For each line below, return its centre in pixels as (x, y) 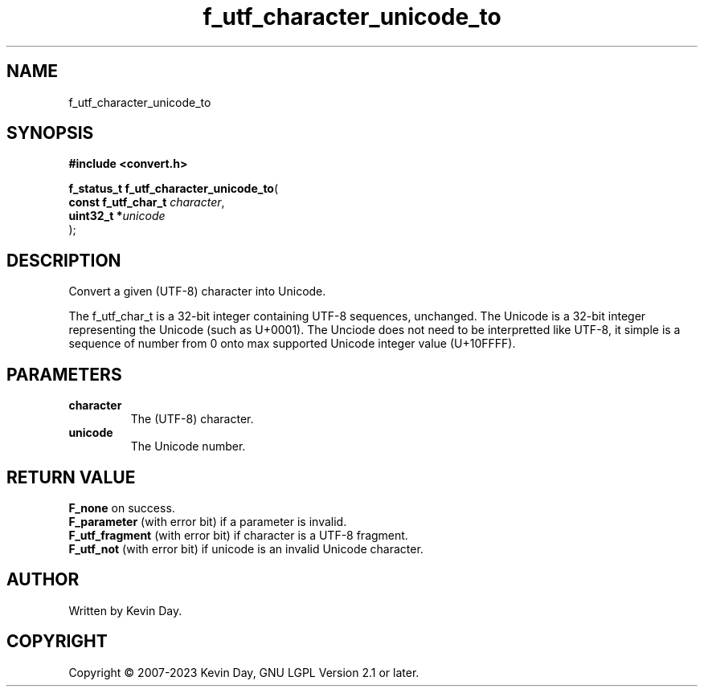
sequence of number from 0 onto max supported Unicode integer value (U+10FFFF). (292, 344)
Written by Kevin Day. (125, 610)
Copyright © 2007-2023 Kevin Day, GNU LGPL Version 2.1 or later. (244, 672)
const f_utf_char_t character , (147, 202)
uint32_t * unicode (117, 216)
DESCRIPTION (64, 260)
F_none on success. (122, 508)
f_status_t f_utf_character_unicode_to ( (174, 189)
